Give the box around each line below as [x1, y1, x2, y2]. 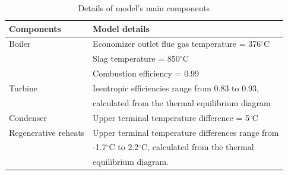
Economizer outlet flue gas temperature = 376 [93, 37, 261, 50]
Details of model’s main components [78, 2, 210, 14]
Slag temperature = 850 [93, 52, 180, 65]
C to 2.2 [109, 141, 139, 153]
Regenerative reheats [9, 126, 85, 138]
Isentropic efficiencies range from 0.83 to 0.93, [93, 81, 259, 94]
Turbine [9, 81, 37, 94]
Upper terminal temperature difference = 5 [93, 111, 249, 123]
